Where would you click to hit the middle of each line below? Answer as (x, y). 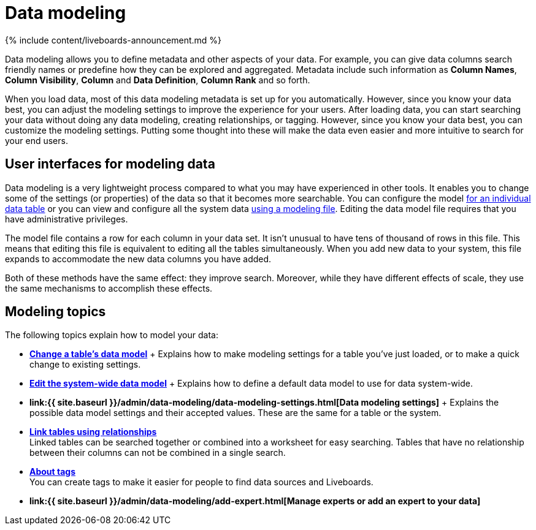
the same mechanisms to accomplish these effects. (109, 288)
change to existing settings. (85, 365)
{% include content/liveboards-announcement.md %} (113, 40)
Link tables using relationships (93, 432)
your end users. (36, 140)
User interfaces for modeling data (110, 164)
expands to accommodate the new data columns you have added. (138, 259)
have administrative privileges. (67, 219)
